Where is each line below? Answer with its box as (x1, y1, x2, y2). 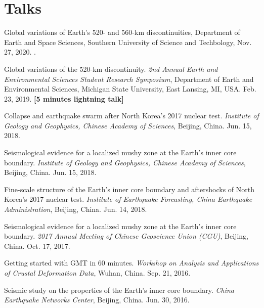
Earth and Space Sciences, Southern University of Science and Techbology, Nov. (4, 36, 252, 47)
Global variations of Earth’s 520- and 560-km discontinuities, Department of (4, 27, 240, 37)
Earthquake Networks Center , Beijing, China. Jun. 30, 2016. (4, 294, 190, 305)
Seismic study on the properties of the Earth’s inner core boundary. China (4, 284, 234, 295)
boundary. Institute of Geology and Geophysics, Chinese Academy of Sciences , (4, 157, 246, 167)
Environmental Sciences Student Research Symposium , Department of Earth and (4, 73, 254, 84)
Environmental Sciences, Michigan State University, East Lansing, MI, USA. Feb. (4, 83, 256, 94)
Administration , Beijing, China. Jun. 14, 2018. (4, 204, 147, 214)
